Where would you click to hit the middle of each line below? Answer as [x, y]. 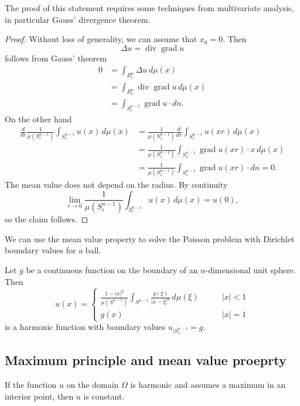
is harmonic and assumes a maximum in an [208, 384]
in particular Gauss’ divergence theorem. [78, 19]
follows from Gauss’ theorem [56, 58]
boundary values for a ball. [53, 250]
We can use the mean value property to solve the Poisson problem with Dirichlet [150, 238]
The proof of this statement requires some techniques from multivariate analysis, [149, 8]
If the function [31, 384]
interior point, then [39, 396]
